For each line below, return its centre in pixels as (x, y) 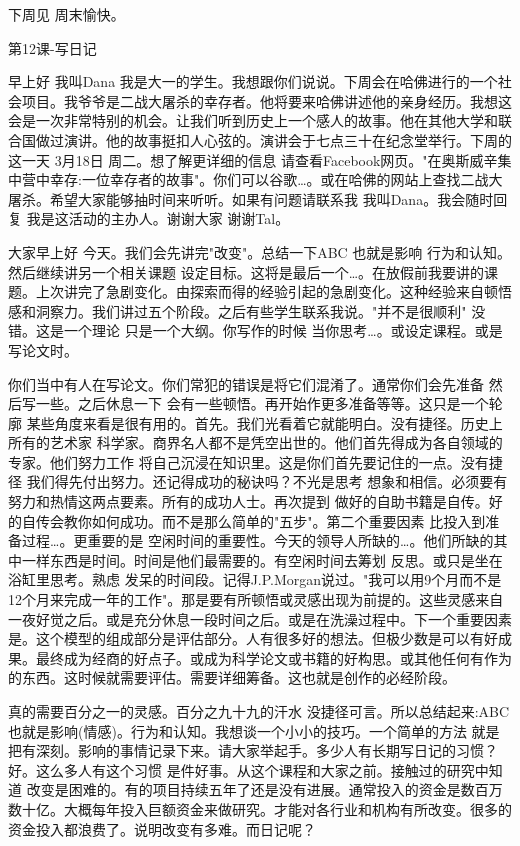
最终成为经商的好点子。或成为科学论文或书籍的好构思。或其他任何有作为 (273, 657)
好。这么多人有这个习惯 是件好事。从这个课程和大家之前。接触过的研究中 (248, 769)
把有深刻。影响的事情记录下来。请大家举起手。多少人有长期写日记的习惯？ (253, 750)
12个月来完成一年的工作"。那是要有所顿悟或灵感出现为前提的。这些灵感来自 (256, 599)
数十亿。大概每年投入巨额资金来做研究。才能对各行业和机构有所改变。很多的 (260, 808)
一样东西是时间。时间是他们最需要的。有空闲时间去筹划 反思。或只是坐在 (262, 559)
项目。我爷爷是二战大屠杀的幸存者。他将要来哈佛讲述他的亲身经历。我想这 (266, 100)
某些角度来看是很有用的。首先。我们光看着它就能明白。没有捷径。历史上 (264, 422)
